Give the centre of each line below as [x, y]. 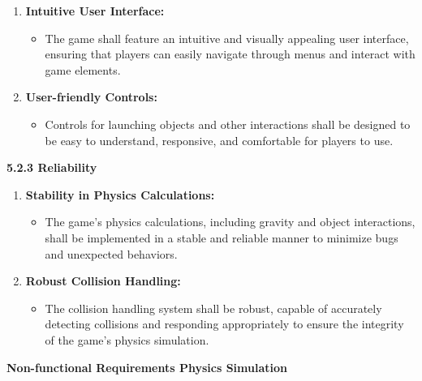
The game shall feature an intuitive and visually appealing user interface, [227, 38]
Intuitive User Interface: [95, 11]
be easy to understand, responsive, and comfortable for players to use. [219, 140]
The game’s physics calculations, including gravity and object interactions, [230, 222]
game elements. [83, 69]
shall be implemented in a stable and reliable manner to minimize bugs [222, 237]
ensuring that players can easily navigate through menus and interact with [230, 54]
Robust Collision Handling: [103, 281]
